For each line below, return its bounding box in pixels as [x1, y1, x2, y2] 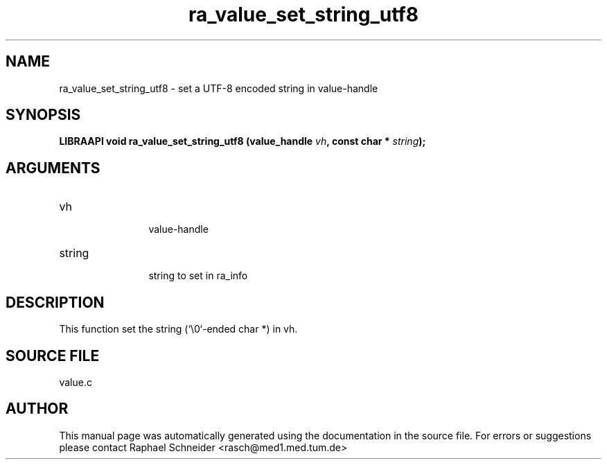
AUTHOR [6, 400, 69, 418]
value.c [59, 376, 92, 388]
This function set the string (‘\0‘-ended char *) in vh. [59, 323, 298, 335]
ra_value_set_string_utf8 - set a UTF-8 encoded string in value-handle [59, 82, 378, 94]
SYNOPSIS [6, 106, 81, 124]
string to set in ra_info [148, 270, 248, 282]
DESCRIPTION [6, 293, 105, 311]
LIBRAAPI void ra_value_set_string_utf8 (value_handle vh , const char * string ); [59, 135, 426, 148]
